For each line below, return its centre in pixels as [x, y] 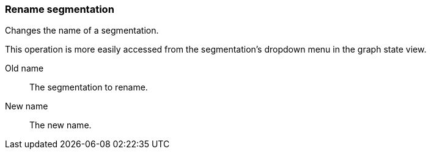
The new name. [61, 125]
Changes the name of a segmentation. [82, 31]
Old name [24, 68]
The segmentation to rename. [89, 87]
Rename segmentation [60, 9]
